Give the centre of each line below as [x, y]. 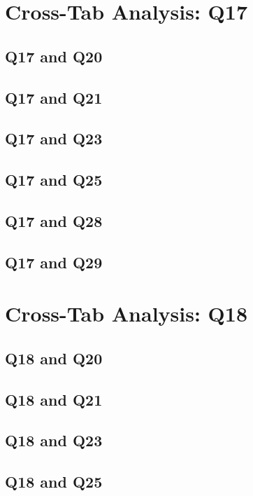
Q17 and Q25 [54, 180]
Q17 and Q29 [54, 262]
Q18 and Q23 [54, 440]
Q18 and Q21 [54, 399]
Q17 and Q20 [54, 56]
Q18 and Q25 [54, 482]
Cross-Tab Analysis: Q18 [126, 314]
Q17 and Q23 [54, 138]
